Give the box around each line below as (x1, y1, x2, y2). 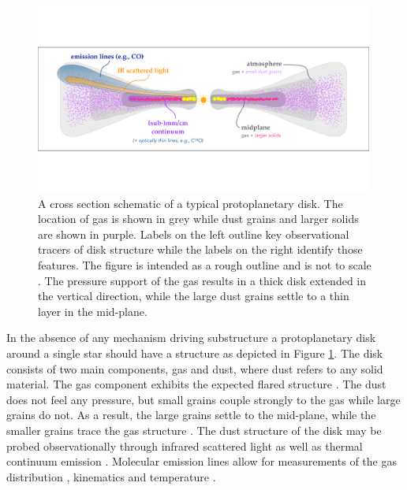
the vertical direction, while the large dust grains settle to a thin (38, 288, 349, 304)
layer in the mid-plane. (38, 303, 147, 319)
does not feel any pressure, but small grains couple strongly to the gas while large (6, 391, 401, 407)
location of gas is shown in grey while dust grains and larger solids (38, 210, 359, 227)
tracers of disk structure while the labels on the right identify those (38, 241, 363, 258)
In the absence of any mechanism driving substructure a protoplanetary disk (6, 329, 376, 346)
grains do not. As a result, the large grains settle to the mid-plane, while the (6, 406, 376, 423)
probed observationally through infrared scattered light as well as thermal (6, 437, 363, 454)
